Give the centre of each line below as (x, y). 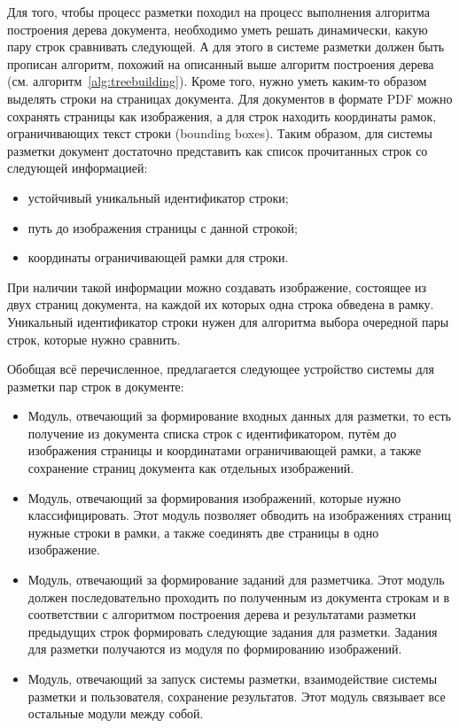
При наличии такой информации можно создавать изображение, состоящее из (217, 287)
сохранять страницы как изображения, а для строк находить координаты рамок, (222, 116)
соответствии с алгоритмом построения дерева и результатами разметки (222, 614)
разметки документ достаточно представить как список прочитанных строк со (218, 150)
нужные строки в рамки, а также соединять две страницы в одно (203, 532)
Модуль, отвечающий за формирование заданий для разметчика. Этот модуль (236, 580)
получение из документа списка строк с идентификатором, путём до (212, 433)
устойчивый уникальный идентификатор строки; (158, 197)
